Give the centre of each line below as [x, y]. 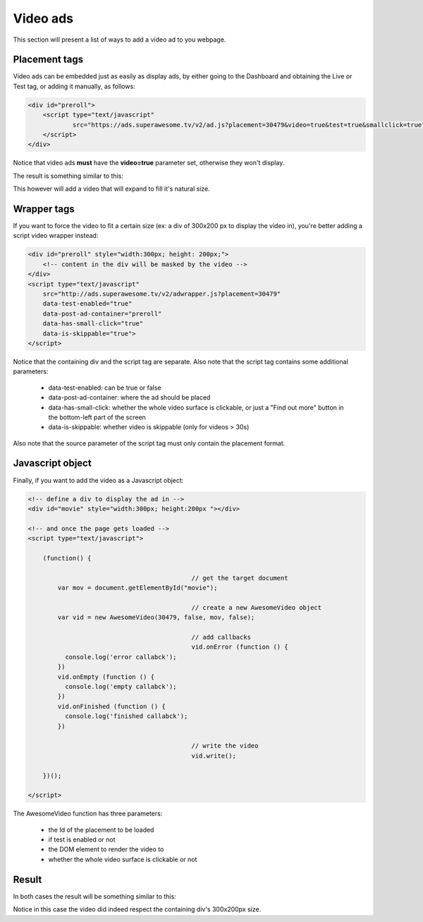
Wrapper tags [44, 209]
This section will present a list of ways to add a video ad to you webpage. [119, 40]
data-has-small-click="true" [93, 324]
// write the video [225, 746]
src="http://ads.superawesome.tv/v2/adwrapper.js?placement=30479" [162, 294]
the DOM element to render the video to [106, 849]
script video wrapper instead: [56, 236]
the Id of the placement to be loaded [101, 830]
